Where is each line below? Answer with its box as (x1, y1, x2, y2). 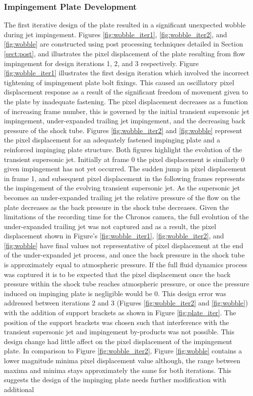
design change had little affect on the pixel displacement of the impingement (4, 336, 232, 346)
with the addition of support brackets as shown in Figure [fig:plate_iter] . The (4, 307, 236, 318)
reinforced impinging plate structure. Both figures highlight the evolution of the (4, 144, 242, 154)
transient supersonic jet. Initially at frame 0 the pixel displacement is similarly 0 (4, 154, 245, 164)
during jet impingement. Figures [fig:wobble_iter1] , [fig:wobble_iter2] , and (4, 29, 227, 39)
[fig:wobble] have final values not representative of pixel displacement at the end (4, 240, 243, 250)
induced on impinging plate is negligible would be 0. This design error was (4, 288, 227, 298)
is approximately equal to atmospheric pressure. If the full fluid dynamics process (4, 259, 248, 270)
